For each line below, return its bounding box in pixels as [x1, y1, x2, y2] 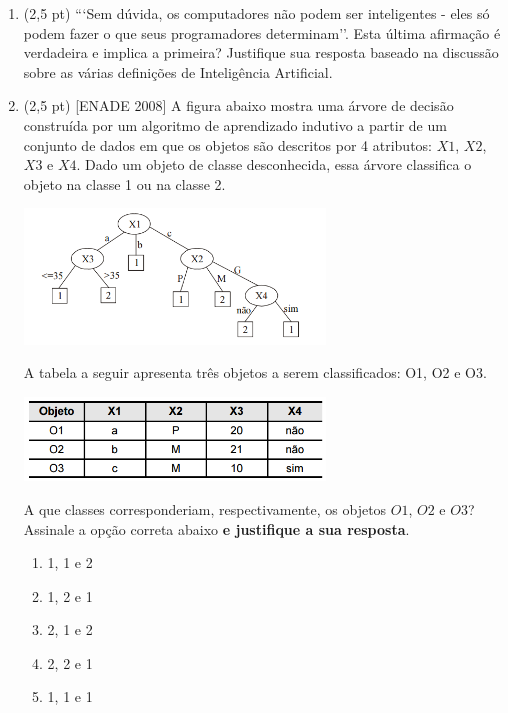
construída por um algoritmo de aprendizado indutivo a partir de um [23, 114, 447, 135]
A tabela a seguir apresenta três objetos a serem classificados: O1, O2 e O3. [23, 362, 487, 383]
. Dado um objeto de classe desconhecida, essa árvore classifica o [76, 154, 472, 175]
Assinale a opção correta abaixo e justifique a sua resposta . [23, 518, 410, 539]
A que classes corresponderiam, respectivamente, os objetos [23, 498, 387, 519]
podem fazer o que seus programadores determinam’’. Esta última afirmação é [23, 22, 501, 43]
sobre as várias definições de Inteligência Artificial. [23, 61, 333, 82]
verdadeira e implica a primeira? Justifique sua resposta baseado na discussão [23, 42, 499, 63]
